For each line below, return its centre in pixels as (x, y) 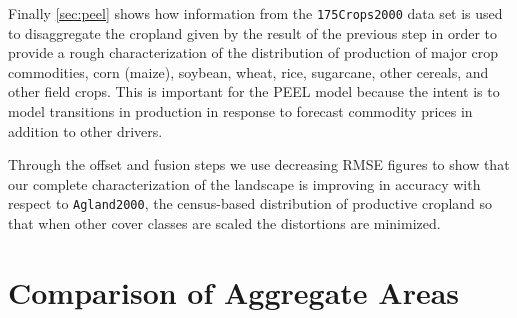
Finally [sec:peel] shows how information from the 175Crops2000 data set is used (255, 13)
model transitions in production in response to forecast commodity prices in (240, 111)
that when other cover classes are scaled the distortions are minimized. (224, 223)
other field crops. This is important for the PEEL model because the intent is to (254, 91)
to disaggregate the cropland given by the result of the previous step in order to (252, 32)
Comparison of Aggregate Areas (234, 291)
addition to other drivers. (85, 130)
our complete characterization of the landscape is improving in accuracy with (244, 183)
